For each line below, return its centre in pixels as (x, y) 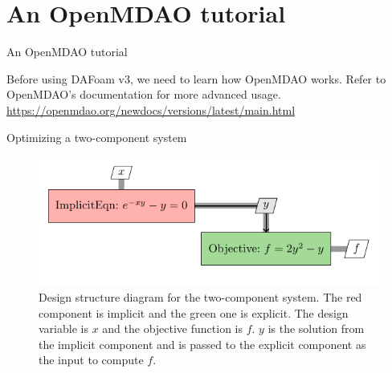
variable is (63, 328)
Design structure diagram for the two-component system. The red (200, 296)
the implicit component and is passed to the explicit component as (202, 344)
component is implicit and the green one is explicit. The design (194, 312)
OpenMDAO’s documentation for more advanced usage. (144, 94)
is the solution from (316, 328)
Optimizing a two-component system (97, 137)
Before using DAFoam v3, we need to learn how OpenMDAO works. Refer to (196, 78)
